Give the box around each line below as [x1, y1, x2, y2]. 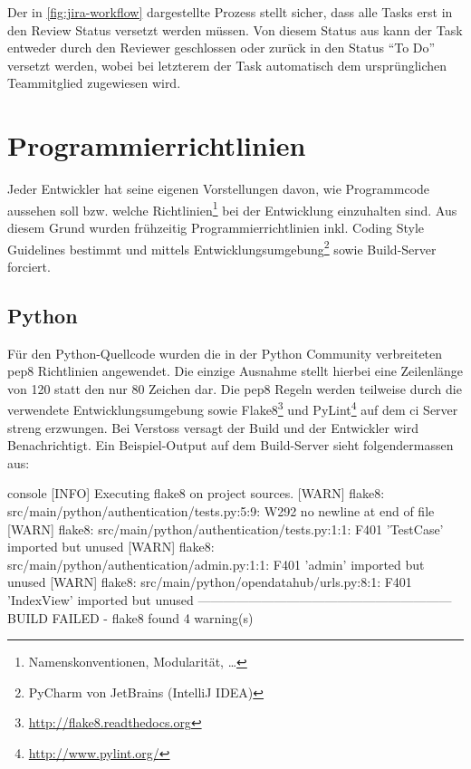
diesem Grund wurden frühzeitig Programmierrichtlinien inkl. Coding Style [7, 217, 424, 236]
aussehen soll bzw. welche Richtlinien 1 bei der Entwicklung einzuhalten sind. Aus [7, 197, 457, 219]
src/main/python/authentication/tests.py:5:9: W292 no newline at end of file [7, 501, 435, 520]
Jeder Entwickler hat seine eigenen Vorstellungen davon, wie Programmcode [7, 179, 430, 198]
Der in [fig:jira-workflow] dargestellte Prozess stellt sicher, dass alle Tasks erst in [7, 3, 453, 21]
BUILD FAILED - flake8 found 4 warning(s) [7, 608, 254, 627]
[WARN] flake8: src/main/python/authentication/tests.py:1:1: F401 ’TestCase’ [7, 519, 444, 538]
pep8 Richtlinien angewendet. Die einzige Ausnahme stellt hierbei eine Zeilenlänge [7, 361, 464, 380]
